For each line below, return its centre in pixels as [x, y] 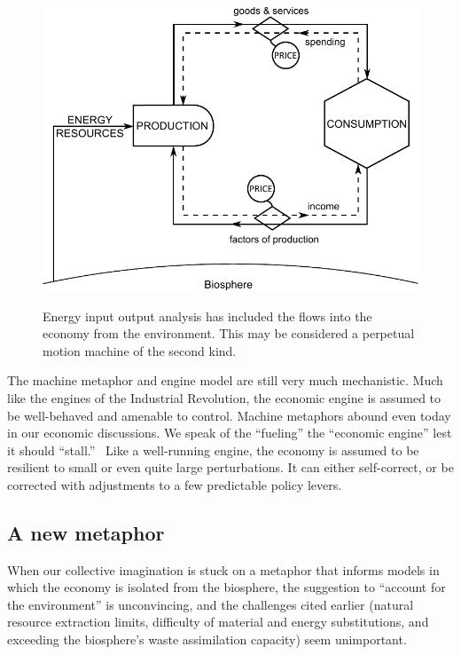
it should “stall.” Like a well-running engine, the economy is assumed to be [213, 450]
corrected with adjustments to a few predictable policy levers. [175, 484]
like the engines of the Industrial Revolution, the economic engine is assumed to [224, 397]
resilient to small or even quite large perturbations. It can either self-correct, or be [230, 467]
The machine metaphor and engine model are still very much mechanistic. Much [225, 380]
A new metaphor [86, 532]
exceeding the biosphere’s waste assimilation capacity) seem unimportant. [207, 639]
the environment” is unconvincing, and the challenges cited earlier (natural [211, 604]
